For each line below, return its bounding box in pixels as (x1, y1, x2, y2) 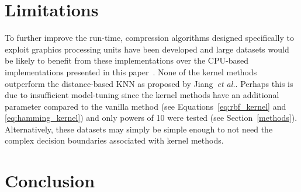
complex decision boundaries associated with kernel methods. (5, 134, 224, 146)
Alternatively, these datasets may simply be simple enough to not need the (5, 123, 273, 135)
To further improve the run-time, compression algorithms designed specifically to (5, 32, 294, 44)
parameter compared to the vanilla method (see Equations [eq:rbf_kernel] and (5, 100, 286, 112)
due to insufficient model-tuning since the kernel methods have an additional (5, 89, 279, 101)
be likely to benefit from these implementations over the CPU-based (5, 54, 248, 67)
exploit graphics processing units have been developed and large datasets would (5, 43, 289, 55)
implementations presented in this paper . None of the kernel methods (5, 65, 257, 78)
